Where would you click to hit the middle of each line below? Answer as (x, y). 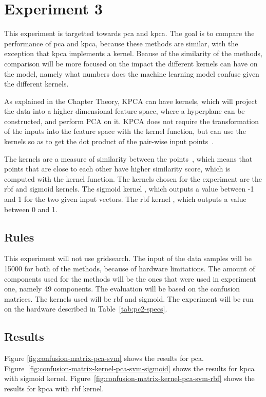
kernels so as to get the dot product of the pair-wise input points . (109, 141)
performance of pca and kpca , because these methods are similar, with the (121, 43)
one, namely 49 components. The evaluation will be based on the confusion (122, 289)
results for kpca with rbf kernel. (54, 388)
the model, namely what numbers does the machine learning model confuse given (132, 73)
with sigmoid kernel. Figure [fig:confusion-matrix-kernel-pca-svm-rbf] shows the (129, 378)
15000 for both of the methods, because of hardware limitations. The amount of (130, 269)
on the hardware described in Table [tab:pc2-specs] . (86, 309)
